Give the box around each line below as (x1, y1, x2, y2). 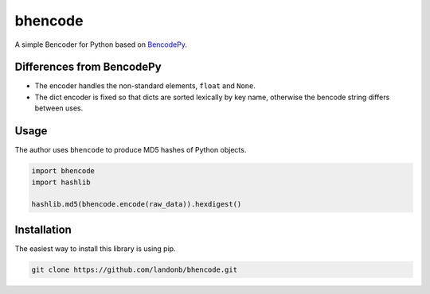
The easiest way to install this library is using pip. (14, 243, 176, 253)
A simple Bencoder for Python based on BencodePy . (14, 40, 187, 49)
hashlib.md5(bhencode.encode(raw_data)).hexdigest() (31, 199, 242, 209)
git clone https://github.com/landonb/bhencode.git (31, 265, 238, 274)
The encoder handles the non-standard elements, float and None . (34, 81, 256, 91)
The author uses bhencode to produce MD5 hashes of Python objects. (14, 145, 247, 155)
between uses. (34, 103, 84, 113)
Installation (14, 222, 72, 236)
